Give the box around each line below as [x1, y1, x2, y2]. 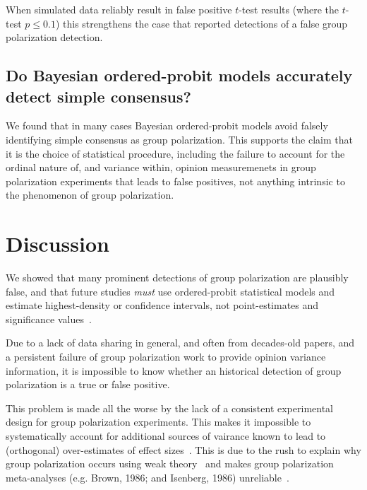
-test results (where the [239, 2, 339, 16]
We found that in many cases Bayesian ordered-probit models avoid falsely [6, 118, 328, 133]
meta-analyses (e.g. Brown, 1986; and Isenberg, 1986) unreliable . [6, 469, 289, 484]
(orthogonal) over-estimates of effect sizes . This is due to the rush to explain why [6, 442, 361, 457]
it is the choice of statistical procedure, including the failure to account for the [6, 146, 345, 161]
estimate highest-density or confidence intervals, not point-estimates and [6, 298, 319, 313]
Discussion [6, 229, 109, 258]
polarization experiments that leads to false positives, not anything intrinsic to [6, 173, 345, 188]
